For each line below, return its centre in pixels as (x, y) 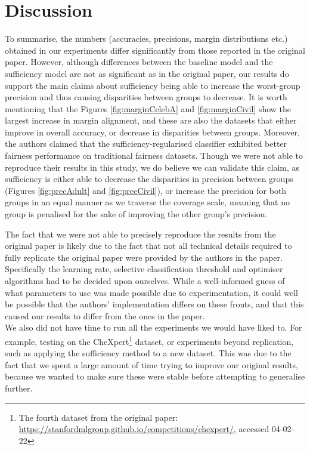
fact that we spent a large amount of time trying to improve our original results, (152, 364)
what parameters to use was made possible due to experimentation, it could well (152, 292)
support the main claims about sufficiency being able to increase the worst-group (153, 85)
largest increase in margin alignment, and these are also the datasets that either (151, 120)
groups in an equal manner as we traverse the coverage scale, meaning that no (148, 202)
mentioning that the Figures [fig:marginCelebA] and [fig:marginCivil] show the (148, 108)
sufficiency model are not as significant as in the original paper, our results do (147, 73)
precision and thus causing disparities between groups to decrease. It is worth (146, 97)
